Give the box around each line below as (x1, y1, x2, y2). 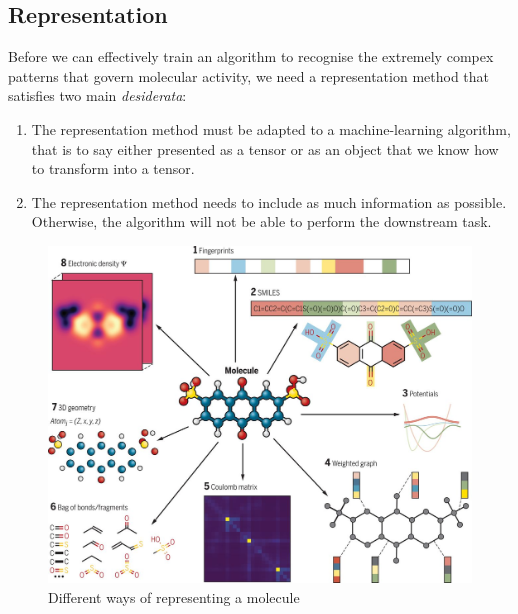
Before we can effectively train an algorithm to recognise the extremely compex (8, 46, 494, 67)
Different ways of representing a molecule (48, 587, 300, 607)
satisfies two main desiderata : (8, 85, 187, 106)
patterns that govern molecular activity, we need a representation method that (8, 65, 490, 86)
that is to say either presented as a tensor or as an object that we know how (31, 138, 499, 159)
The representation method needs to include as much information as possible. (31, 191, 507, 212)
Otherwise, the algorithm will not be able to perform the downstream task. (31, 211, 492, 232)
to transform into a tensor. (31, 158, 195, 179)
